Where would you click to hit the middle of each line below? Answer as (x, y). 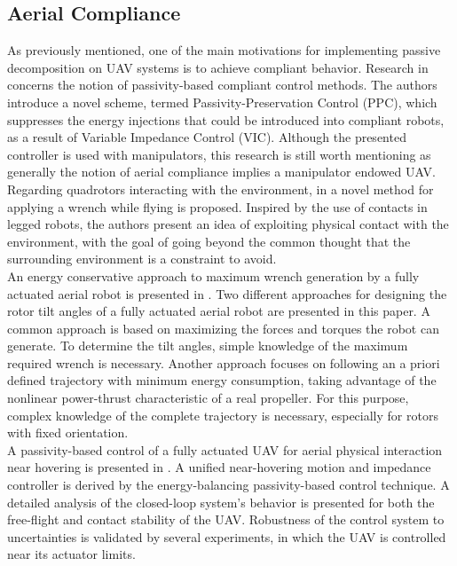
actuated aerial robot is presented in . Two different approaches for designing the (227, 293)
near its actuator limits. (71, 554)
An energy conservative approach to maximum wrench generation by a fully (213, 275)
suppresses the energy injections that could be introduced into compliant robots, (226, 119)
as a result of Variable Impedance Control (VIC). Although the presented (207, 137)
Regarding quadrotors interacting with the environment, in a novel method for (221, 189)
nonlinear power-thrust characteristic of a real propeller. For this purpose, (208, 398)
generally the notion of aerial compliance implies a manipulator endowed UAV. (221, 172)
